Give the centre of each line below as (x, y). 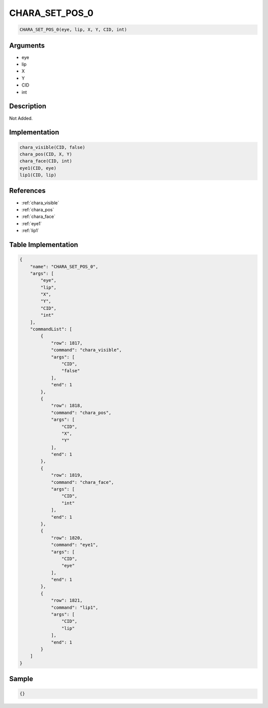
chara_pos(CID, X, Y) (46, 154)
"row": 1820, (67, 538)
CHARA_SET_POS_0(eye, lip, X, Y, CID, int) (73, 30)
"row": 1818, (67, 406)
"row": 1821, (67, 601)
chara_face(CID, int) (46, 161)
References (27, 191)
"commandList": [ (51, 329)
